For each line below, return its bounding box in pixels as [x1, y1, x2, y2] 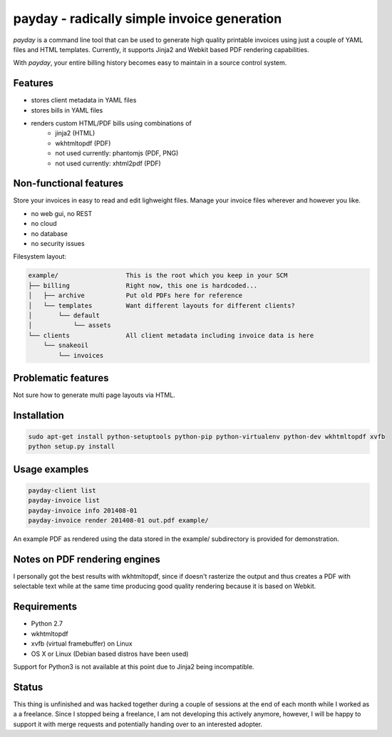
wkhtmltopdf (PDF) [55, 139, 111, 148]
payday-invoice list [28, 496, 100, 505]
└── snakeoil [43, 341, 89, 349]
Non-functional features [13, 177, 124, 190]
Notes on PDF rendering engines [13, 553, 160, 565]
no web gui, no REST [31, 209, 93, 217]
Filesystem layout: [13, 252, 67, 261]
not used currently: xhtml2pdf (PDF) [55, 159, 162, 167]
